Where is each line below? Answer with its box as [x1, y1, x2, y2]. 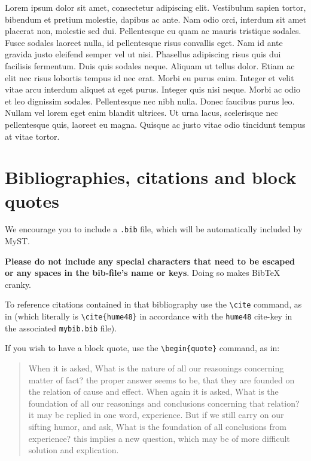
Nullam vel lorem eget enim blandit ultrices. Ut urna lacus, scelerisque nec [5, 106, 278, 119]
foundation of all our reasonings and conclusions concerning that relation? [28, 397, 300, 409]
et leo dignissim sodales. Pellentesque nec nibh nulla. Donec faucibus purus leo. [5, 94, 295, 107]
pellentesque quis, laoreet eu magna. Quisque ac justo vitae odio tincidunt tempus [5, 118, 306, 130]
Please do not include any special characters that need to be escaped [5, 254, 295, 267]
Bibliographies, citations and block [5, 165, 297, 189]
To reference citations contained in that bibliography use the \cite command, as [5, 298, 302, 311]
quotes [5, 188, 59, 213]
